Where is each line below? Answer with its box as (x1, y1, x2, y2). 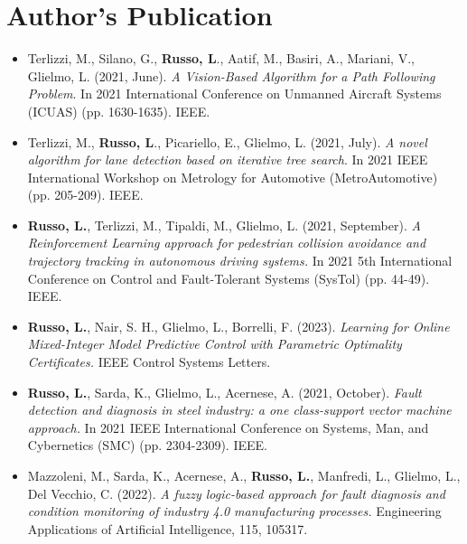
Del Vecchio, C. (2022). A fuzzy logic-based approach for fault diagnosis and (27, 483, 445, 502)
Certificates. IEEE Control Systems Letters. (27, 352, 271, 371)
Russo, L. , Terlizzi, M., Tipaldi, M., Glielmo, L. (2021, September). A (27, 215, 421, 234)
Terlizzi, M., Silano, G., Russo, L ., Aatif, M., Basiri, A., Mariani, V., (27, 49, 415, 68)
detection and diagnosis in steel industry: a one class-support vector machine (27, 400, 452, 419)
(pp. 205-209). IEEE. (27, 185, 144, 204)
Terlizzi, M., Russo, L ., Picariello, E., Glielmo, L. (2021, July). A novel (27, 132, 427, 151)
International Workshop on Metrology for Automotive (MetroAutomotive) (27, 167, 438, 186)
